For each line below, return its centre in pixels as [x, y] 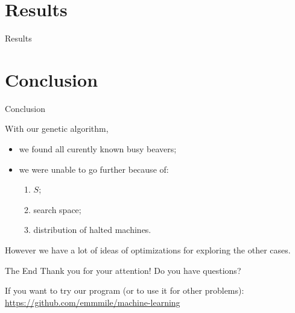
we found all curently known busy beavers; [98, 149]
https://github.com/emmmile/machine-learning [93, 302]
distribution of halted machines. [92, 230]
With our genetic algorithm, [57, 129]
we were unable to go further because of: [94, 169]
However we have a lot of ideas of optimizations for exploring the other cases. [148, 250]
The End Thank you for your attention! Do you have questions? [123, 270]
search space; [57, 209]
